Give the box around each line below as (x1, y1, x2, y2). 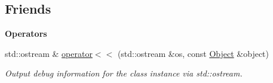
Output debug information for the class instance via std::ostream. (5, 67, 243, 79)
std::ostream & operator (5, 47, 93, 59)
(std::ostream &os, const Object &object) (117, 47, 269, 59)
